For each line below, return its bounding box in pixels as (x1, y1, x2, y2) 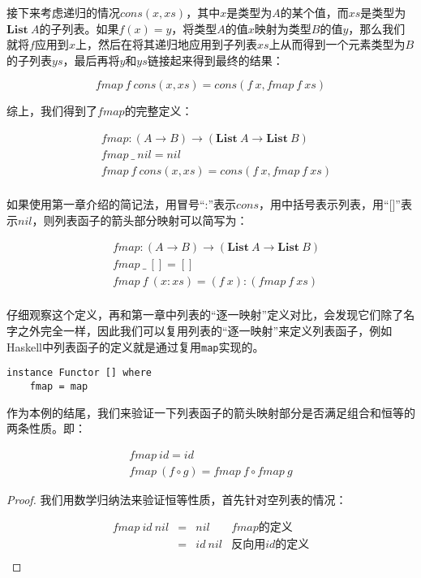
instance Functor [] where (6, 367, 152, 379)
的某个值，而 (280, 4, 349, 20)
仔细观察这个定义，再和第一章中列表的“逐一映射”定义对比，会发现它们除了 (6, 306, 404, 323)
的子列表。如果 (39, 19, 119, 37)
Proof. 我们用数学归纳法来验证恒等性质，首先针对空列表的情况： (6, 490, 347, 507)
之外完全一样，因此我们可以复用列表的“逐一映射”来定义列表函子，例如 (17, 322, 393, 339)
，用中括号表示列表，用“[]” (258, 196, 401, 213)
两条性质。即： (6, 420, 86, 437)
